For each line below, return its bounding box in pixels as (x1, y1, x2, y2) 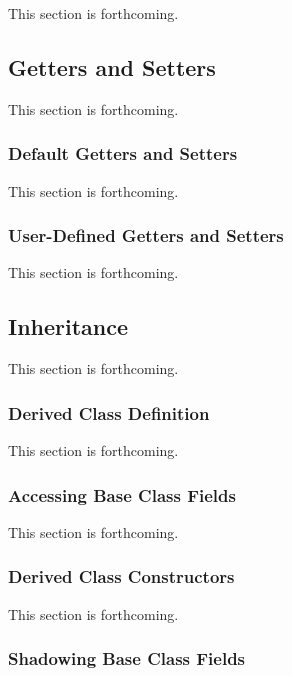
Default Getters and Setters (8, 141, 238, 166)
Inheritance (8, 311, 129, 342)
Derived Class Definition (8, 400, 210, 425)
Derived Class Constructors (8, 564, 235, 589)
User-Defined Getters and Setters (8, 223, 284, 248)
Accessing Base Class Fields (8, 482, 236, 507)
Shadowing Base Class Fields (8, 646, 246, 671)
